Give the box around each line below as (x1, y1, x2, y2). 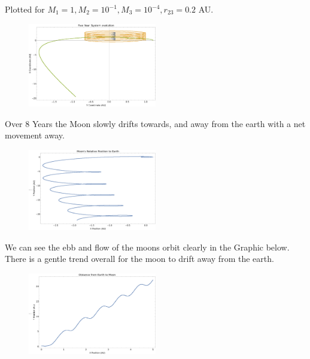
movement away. (5, 129, 65, 141)
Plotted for (5, 3, 45, 15)
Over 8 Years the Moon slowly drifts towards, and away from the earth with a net (5, 117, 306, 129)
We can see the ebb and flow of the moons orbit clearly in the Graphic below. (5, 240, 290, 253)
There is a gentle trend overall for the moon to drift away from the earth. (5, 252, 274, 265)
